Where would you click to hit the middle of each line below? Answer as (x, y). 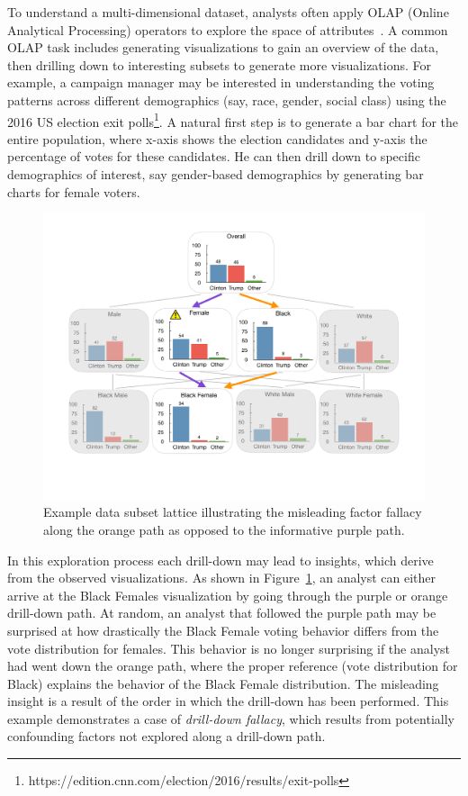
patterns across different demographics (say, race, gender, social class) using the (227, 99)
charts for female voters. (74, 191)
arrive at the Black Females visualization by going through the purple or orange (228, 595)
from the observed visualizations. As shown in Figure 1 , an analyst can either (222, 578)
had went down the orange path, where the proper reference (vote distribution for (233, 666)
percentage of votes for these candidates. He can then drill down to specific (214, 156)
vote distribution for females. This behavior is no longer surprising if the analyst (229, 648)
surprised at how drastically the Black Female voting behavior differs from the (223, 630)
